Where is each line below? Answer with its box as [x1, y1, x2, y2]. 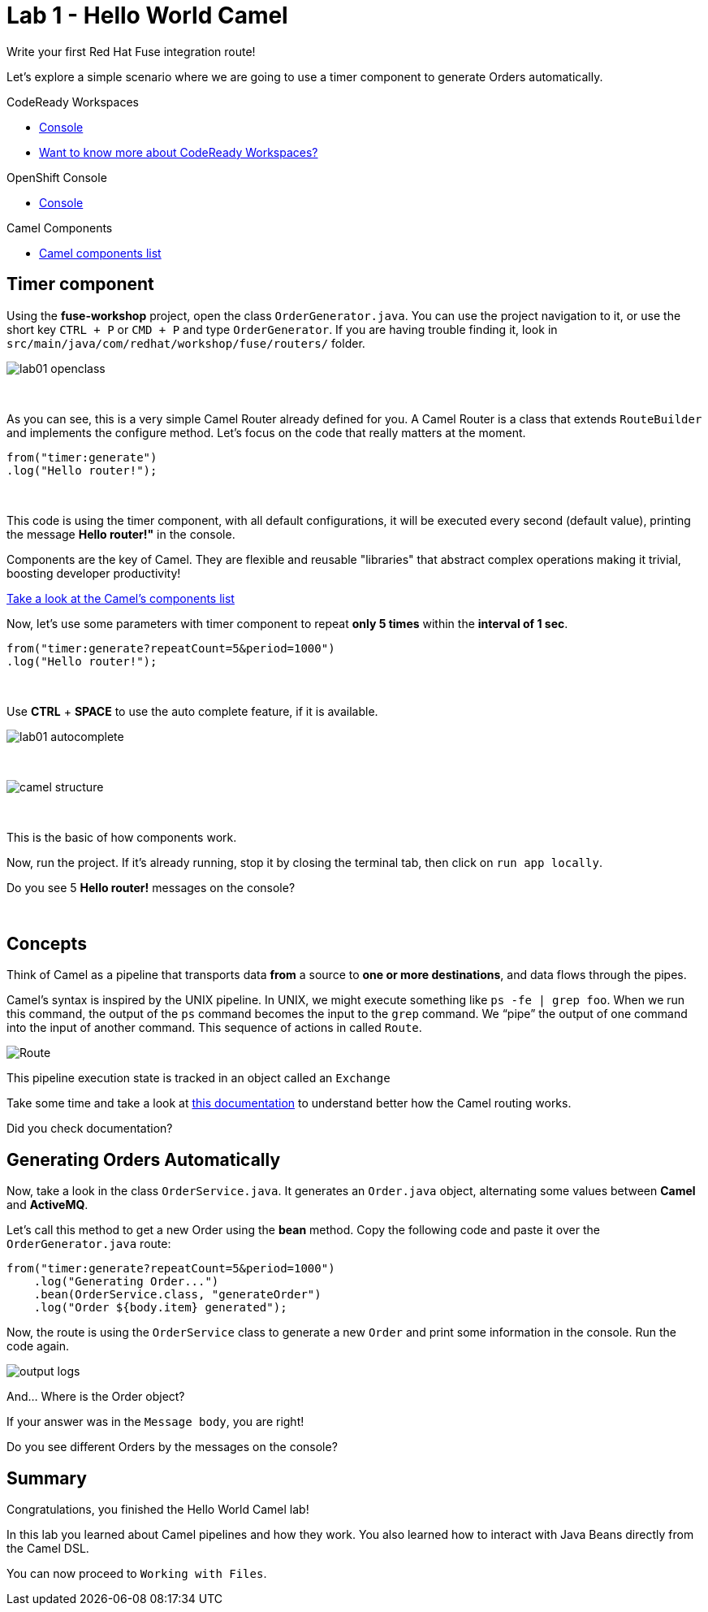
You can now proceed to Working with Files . [6, 1566, 267, 1581]
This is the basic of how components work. [6, 830, 237, 844]
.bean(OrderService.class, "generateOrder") [33, 1288, 322, 1302]
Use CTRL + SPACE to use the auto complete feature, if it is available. [6, 704, 378, 718]
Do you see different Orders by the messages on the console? [6, 1440, 338, 1454]
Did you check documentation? [6, 1121, 173, 1136]
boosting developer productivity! [6, 565, 181, 580]
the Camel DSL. [6, 1541, 89, 1556]
